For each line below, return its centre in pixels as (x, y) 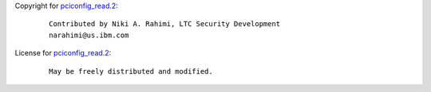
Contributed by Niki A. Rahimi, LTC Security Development (165, 24)
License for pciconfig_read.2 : (63, 53)
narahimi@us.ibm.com (89, 35)
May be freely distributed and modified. (131, 71)
